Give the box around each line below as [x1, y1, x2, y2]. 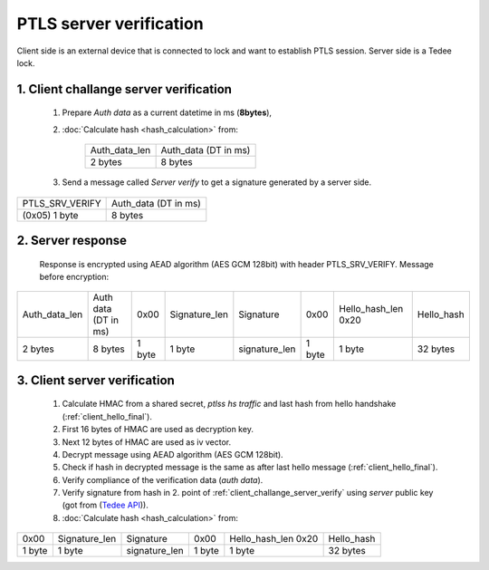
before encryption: [39, 271, 110, 282]
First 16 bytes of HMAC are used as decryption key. [62, 424, 254, 435]
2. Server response [16, 232, 127, 248]
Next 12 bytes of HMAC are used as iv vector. [62, 436, 231, 448]
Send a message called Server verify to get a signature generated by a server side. [62, 177, 372, 188]
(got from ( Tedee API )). [62, 499, 149, 511]
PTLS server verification [16, 14, 204, 34]
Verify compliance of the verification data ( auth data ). [62, 474, 264, 485]
